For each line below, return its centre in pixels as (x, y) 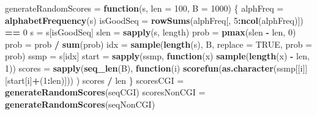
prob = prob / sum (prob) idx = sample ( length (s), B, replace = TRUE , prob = (158, 44)
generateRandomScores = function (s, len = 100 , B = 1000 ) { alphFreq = (144, 8)
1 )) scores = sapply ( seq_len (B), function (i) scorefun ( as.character (139, 68)
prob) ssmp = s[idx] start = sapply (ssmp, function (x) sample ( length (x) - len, (157, 56)
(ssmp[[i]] (290, 68)
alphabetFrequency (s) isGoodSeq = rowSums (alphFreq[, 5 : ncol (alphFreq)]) (154, 20)
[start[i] (19, 80)
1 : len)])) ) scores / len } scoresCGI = (114, 80)
